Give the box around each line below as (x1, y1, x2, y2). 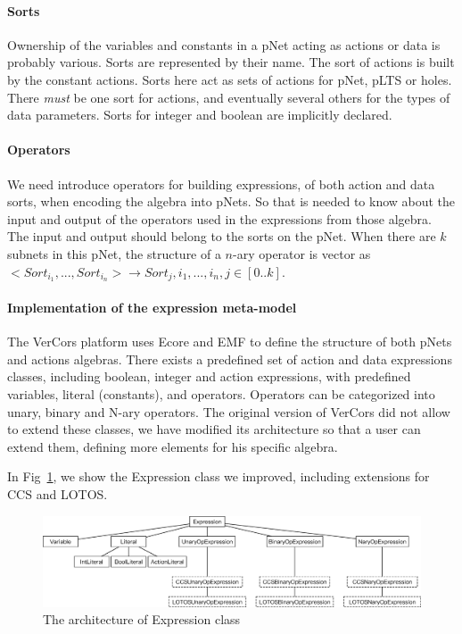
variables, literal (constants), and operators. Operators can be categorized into (7, 384, 435, 403)
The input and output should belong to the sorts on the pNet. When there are (7, 227, 436, 246)
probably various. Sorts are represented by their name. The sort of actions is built (7, 53, 455, 71)
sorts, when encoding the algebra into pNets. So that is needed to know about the (7, 192, 456, 211)
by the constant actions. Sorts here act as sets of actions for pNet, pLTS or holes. (7, 70, 452, 88)
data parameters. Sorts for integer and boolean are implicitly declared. (7, 105, 392, 124)
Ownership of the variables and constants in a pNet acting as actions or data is (7, 35, 441, 54)
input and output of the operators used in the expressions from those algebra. (7, 209, 432, 228)
